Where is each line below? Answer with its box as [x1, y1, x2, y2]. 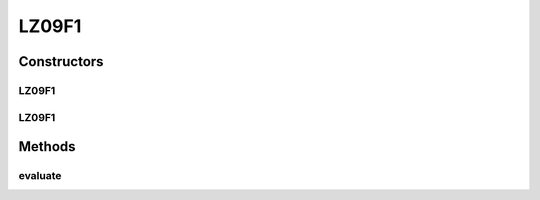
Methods [18, 138, 76, 155]
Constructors [18, 53, 104, 70]
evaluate [18, 169, 62, 183]
